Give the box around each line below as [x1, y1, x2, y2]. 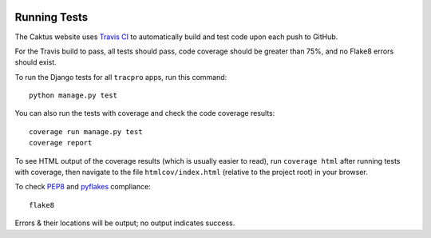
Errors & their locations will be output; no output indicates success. [14, 218, 235, 228]
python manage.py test [29, 91, 118, 100]
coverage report [29, 138, 93, 148]
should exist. [14, 58, 57, 67]
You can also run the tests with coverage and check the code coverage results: [14, 109, 275, 118]
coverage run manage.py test [29, 127, 143, 136]
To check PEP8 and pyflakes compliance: [14, 182, 151, 192]
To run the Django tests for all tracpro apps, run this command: [14, 72, 227, 81]
